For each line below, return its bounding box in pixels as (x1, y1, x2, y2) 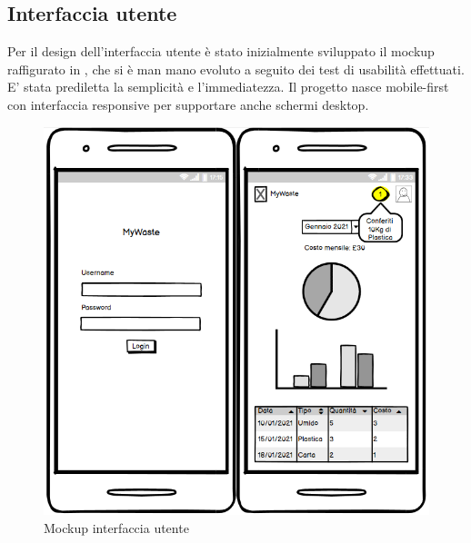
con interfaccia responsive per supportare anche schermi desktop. (7, 94, 369, 114)
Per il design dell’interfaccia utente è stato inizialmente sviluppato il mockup (7, 42, 435, 61)
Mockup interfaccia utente (44, 518, 189, 537)
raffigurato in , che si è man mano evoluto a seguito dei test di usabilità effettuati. (7, 59, 465, 78)
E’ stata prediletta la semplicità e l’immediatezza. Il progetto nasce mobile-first (7, 77, 449, 96)
